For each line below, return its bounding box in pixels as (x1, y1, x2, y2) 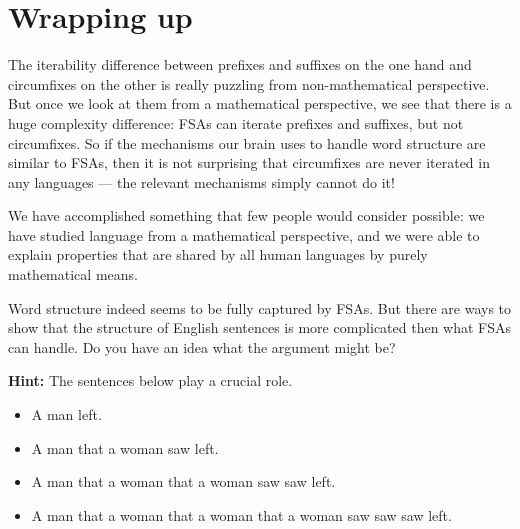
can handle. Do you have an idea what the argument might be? (8, 336, 396, 357)
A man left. (31, 404, 102, 425)
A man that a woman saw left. (31, 437, 219, 458)
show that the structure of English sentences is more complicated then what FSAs (8, 317, 512, 338)
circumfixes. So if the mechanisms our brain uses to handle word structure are (8, 132, 486, 153)
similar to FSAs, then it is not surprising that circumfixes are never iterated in (8, 152, 490, 173)
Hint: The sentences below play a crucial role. (8, 370, 293, 391)
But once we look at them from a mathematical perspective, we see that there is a (8, 93, 512, 114)
